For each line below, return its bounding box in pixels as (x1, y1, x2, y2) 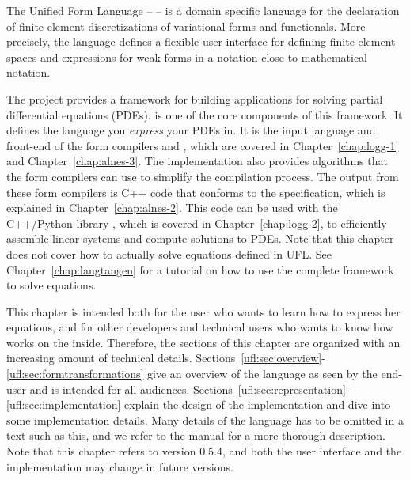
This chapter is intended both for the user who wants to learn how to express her (6, 303, 401, 319)
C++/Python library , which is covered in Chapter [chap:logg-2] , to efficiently (6, 214, 387, 231)
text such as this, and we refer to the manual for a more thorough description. (6, 427, 385, 444)
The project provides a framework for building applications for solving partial (6, 90, 383, 107)
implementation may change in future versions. (6, 458, 233, 474)
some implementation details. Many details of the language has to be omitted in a (6, 411, 404, 428)
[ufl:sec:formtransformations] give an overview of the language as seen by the (6, 365, 378, 382)
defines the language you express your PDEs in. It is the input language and (6, 122, 376, 138)
